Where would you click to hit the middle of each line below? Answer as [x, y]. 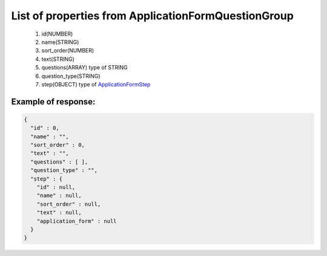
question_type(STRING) [71, 76]
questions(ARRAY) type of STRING [85, 68]
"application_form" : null [77, 221]
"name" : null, [59, 196]
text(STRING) [58, 59]
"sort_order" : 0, [58, 145]
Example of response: [53, 102]
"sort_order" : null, [69, 204]
